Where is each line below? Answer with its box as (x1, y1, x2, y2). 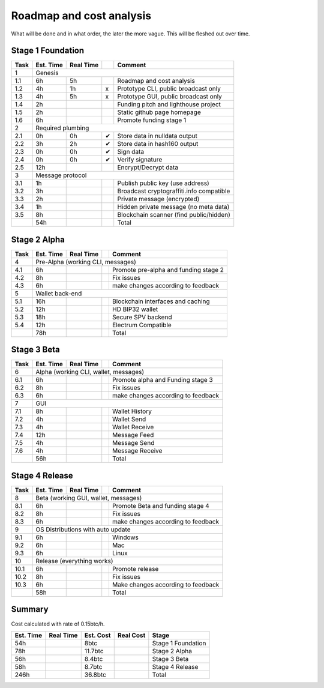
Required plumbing (35, 124, 89, 132)
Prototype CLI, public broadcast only (117, 85, 221, 93)
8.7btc (84, 662, 103, 671)
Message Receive (112, 447, 163, 455)
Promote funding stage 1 (117, 116, 187, 124)
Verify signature (117, 155, 163, 164)
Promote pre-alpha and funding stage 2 (112, 265, 224, 274)
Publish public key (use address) (117, 179, 209, 187)
